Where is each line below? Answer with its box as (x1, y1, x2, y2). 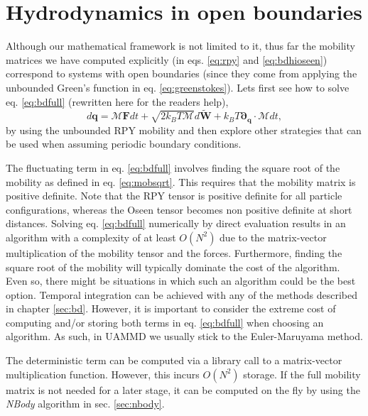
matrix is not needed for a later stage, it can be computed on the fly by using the (6, 382, 360, 397)
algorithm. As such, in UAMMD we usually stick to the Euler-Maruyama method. (6, 329, 363, 344)
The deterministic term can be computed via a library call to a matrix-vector (6, 353, 342, 368)
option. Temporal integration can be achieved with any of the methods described (6, 287, 357, 302)
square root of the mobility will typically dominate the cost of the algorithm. (6, 259, 340, 274)
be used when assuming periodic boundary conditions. (6, 136, 242, 151)
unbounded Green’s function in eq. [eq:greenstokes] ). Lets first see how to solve (6, 80, 350, 94)
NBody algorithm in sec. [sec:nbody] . (6, 396, 165, 411)
